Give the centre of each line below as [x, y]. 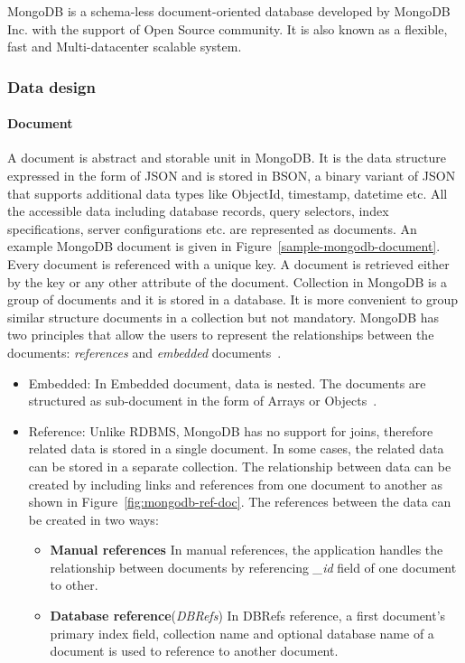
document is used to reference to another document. [194, 651]
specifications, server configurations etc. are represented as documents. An [212, 228]
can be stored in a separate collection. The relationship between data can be [240, 466]
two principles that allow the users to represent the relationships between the [221, 335]
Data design [51, 86]
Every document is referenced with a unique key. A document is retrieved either [228, 263]
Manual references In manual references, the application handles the [246, 550]
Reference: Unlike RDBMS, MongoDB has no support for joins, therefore [231, 430]
